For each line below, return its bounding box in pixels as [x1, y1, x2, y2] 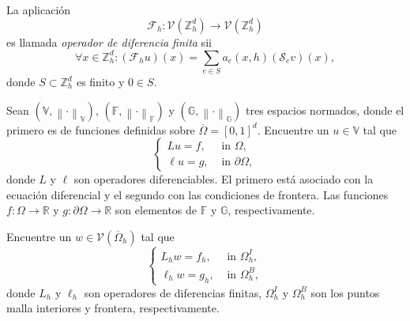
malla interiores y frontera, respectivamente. [6, 300, 220, 316]
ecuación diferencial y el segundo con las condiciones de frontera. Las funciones [6, 186, 389, 202]
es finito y [76, 74, 125, 90]
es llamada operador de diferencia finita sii [6, 33, 212, 50]
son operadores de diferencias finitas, [84, 284, 262, 300]
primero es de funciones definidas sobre [6, 121, 195, 138]
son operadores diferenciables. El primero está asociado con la [73, 171, 374, 187]
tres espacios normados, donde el [245, 101, 404, 118]
